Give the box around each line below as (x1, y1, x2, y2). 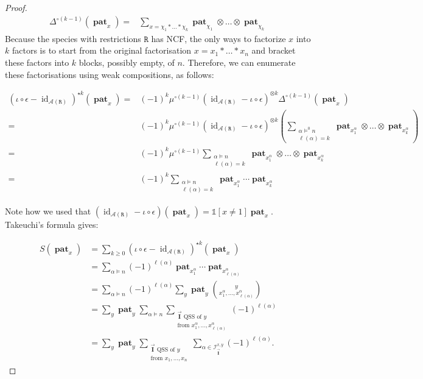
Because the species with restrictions (5, 32, 141, 44)
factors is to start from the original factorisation (12, 44, 192, 57)
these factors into (5, 56, 69, 68)
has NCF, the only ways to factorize (151, 32, 286, 44)
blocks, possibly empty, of (79, 56, 175, 68)
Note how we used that (5, 204, 91, 217)
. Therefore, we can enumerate (182, 56, 296, 68)
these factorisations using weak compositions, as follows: (5, 68, 214, 80)
